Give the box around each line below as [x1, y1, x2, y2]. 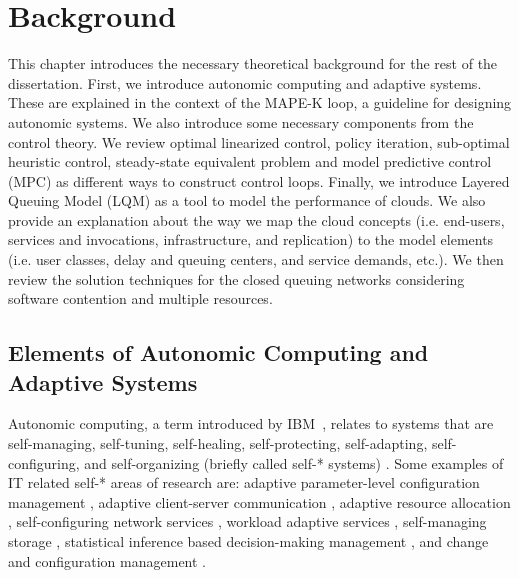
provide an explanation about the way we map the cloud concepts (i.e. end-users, [8, 209, 505, 230]
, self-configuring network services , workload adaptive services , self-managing [8, 511, 487, 532]
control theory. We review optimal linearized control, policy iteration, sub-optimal [8, 131, 510, 152]
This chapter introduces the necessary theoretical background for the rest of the [8, 53, 498, 74]
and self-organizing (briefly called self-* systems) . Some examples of [84, 452, 504, 473]
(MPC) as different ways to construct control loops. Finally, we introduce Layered [8, 170, 510, 191]
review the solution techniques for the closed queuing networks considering [8, 268, 465, 289]
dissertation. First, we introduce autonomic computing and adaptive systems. [8, 72, 482, 93]
